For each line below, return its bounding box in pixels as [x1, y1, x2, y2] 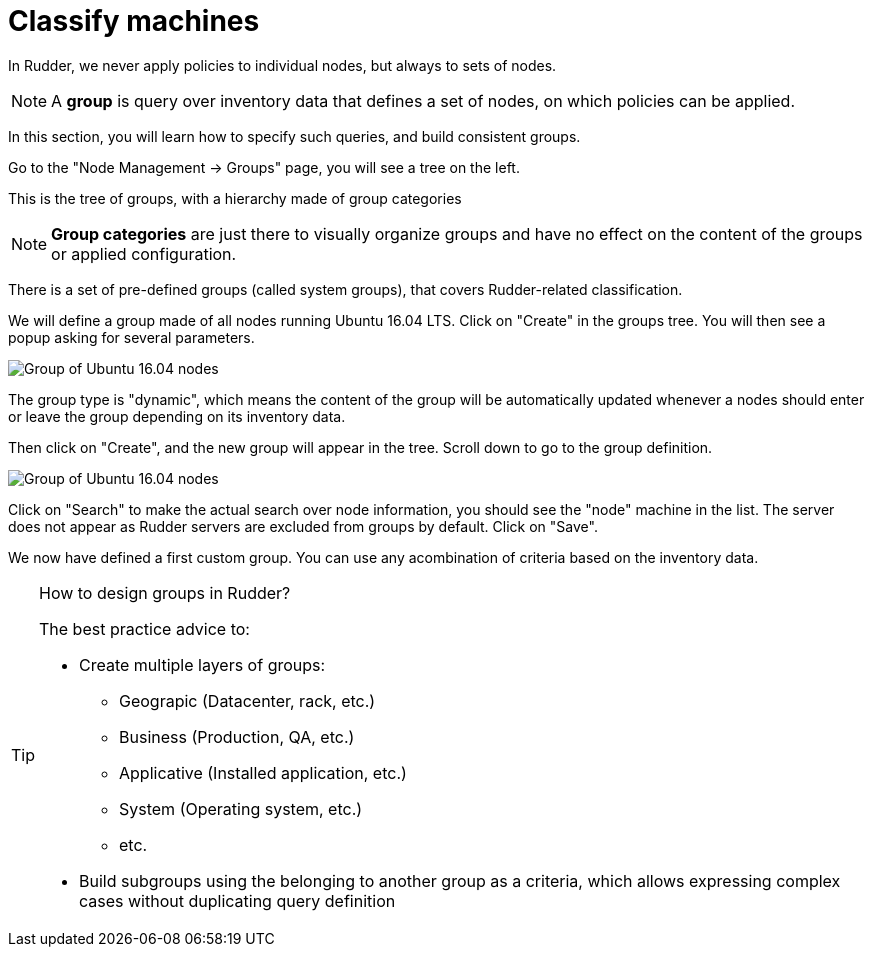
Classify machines [8, 4, 260, 38]
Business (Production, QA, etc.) [119, 726, 355, 747]
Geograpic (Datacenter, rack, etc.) [119, 690, 376, 711]
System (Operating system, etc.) [119, 798, 363, 819]
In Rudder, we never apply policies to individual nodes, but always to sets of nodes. [8, 56, 557, 74]
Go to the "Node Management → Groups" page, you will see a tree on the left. [8, 158, 520, 176]
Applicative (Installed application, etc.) [119, 762, 407, 783]
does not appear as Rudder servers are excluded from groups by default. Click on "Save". [8, 517, 598, 535]
